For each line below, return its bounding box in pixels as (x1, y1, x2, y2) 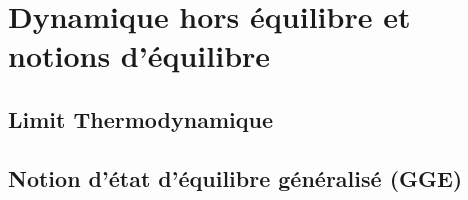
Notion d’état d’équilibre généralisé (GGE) (8, 162, 463, 193)
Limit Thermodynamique (8, 103, 273, 134)
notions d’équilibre (8, 35, 271, 76)
